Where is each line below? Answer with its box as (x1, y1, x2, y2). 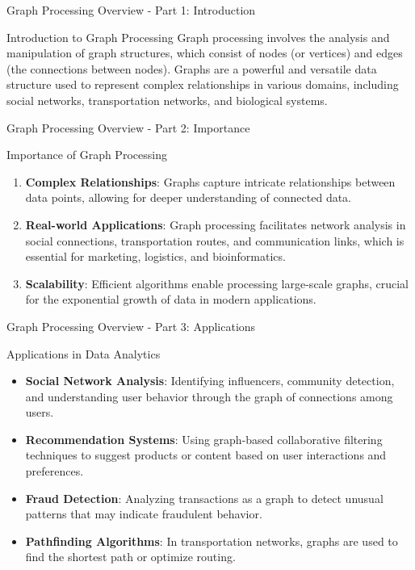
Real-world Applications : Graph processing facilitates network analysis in (25, 216, 406, 233)
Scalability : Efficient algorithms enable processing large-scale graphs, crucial (25, 275, 409, 291)
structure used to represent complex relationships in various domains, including (6, 76, 399, 93)
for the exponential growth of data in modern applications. (25, 291, 316, 308)
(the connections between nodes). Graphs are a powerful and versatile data (6, 60, 377, 77)
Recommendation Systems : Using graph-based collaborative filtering (25, 430, 383, 447)
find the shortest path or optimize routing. (25, 548, 236, 565)
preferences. (25, 463, 84, 480)
